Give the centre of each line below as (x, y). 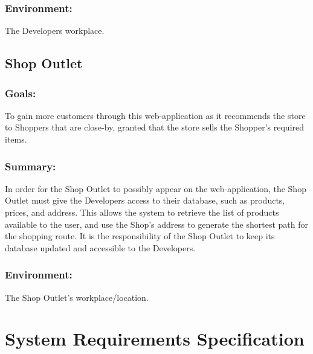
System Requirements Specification (155, 339)
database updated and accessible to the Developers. (100, 247)
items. (16, 139)
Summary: (31, 166)
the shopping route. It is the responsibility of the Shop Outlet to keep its (140, 236)
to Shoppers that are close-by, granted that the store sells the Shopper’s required (155, 127)
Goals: (21, 93)
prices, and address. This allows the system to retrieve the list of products (142, 212)
